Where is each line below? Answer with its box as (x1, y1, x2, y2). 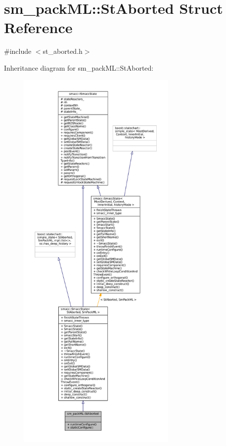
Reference (4, 17, 73, 38)
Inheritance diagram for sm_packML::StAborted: (4, 62, 154, 73)
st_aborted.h (43, 46, 83, 56)
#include (4, 46, 32, 56)
